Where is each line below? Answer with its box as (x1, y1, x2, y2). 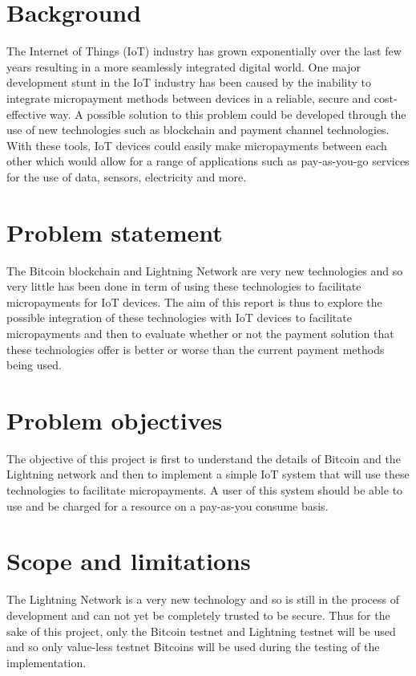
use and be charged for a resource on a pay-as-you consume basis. (6, 497, 329, 514)
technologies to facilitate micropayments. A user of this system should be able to (6, 482, 403, 499)
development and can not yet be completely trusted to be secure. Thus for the (6, 606, 390, 623)
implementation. (6, 654, 87, 670)
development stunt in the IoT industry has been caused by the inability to (6, 74, 371, 91)
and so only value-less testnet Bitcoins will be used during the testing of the (6, 638, 380, 655)
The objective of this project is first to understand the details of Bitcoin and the (6, 450, 401, 466)
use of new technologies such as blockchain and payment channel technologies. (6, 121, 390, 138)
